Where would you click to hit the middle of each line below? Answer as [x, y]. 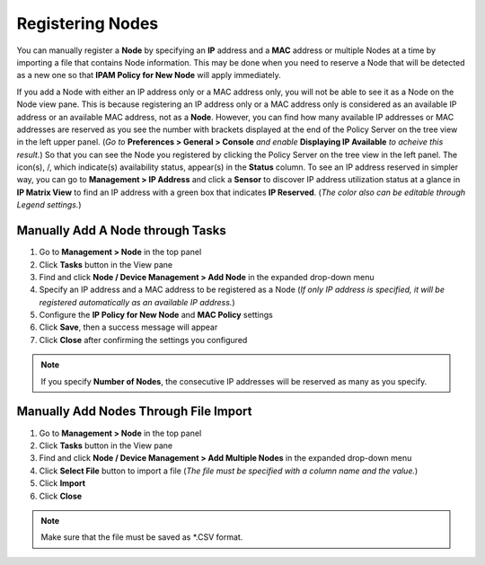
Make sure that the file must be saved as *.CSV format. [142, 537]
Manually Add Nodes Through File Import [134, 412]
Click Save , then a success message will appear [128, 327]
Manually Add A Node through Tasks [121, 230]
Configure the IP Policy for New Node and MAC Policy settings [156, 315]
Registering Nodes [88, 23]
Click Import [62, 483]
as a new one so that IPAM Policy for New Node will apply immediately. [149, 75]
